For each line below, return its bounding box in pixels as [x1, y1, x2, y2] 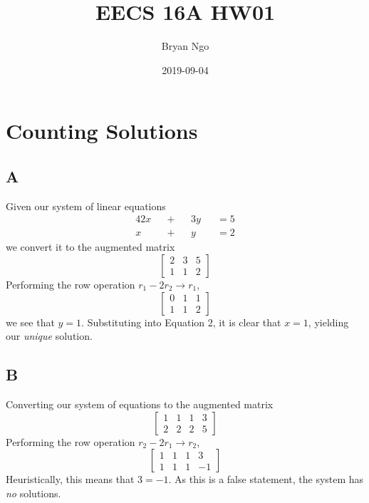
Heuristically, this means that [6, 472, 135, 487]
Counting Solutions [6, 116, 198, 145]
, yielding [308, 314, 349, 329]
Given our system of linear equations [6, 198, 166, 213]
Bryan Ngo [161, 38, 209, 53]
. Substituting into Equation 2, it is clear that [81, 314, 281, 329]
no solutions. [6, 485, 61, 500]
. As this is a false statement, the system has [168, 472, 364, 487]
